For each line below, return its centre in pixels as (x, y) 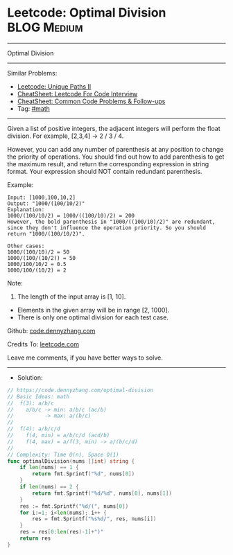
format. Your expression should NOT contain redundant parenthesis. (105, 171)
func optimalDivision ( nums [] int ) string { (71, 461)
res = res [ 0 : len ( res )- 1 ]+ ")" (62, 532)
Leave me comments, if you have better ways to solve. (85, 358)
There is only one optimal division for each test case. (93, 317)
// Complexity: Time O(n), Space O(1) (63, 455)
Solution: (30, 377)
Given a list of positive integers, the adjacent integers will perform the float (114, 128)
